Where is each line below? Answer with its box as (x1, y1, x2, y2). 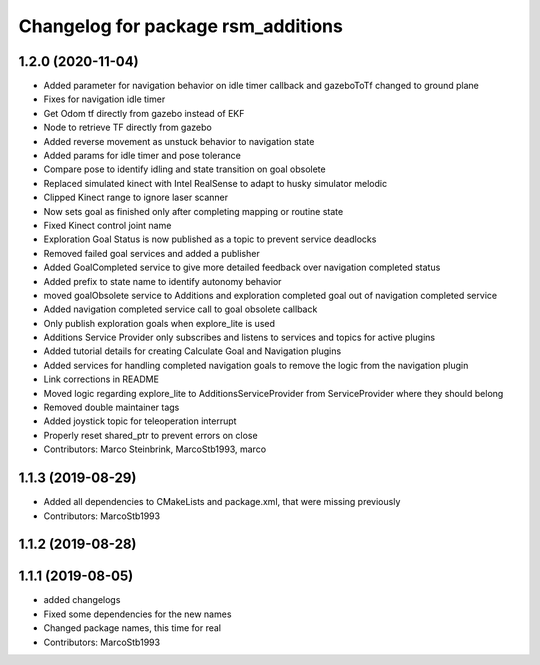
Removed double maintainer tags (43, 401, 180, 414)
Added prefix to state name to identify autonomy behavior (43, 275, 282, 287)
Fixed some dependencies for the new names (43, 608, 232, 620)
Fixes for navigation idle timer (43, 93, 166, 105)
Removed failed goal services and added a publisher (43, 247, 260, 259)
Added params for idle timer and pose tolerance (43, 150, 242, 162)
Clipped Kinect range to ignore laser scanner (43, 191, 229, 204)
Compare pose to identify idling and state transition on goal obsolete (43, 163, 326, 175)
